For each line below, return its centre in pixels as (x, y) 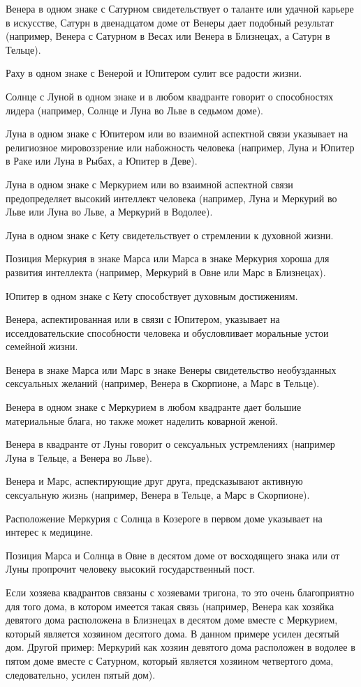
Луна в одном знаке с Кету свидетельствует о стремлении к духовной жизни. (170, 235)
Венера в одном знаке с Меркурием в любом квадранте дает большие (154, 407)
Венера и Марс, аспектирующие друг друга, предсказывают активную (154, 481)
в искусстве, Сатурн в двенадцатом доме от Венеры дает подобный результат (170, 22)
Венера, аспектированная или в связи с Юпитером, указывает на (143, 319)
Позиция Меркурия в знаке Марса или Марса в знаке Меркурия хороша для (168, 258)
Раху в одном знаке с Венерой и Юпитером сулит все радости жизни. (154, 73)
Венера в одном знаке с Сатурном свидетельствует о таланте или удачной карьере (180, 8)
